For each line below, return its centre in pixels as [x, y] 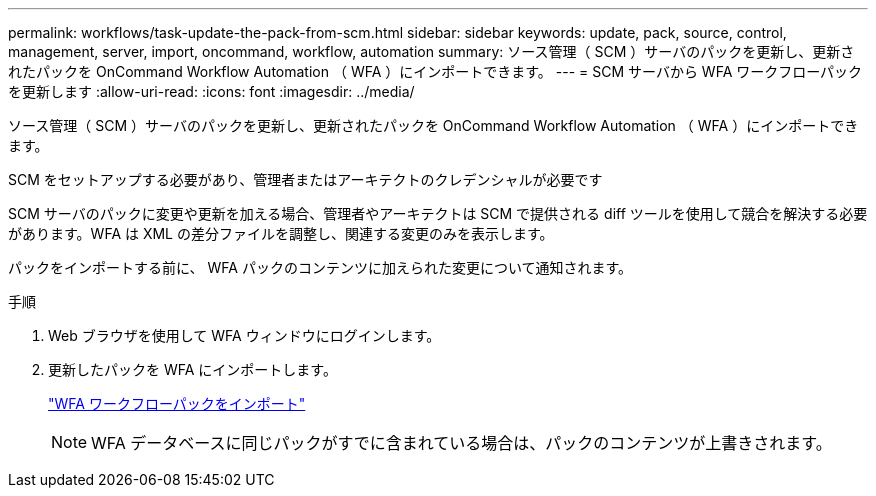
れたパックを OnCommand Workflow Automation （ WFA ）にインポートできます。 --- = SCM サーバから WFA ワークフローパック [435, 71]
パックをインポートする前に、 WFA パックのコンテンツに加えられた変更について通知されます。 [320, 267]
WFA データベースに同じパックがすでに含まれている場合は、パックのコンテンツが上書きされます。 [461, 443]
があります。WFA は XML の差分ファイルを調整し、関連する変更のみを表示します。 [281, 233]
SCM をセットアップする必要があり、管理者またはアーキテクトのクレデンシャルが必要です [305, 179]
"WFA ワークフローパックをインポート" [177, 403]
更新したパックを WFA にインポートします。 [192, 369]
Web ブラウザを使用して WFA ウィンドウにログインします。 [244, 335]
